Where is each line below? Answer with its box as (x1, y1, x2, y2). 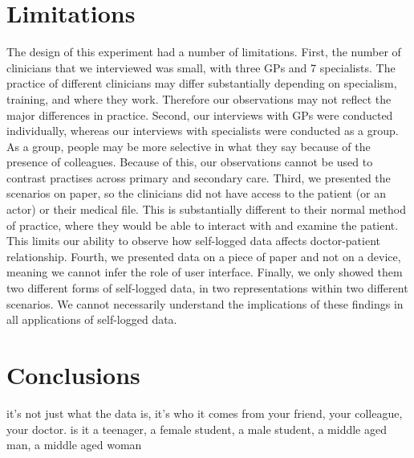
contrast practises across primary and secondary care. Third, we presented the (6, 169, 391, 186)
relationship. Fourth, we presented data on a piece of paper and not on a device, (6, 247, 401, 264)
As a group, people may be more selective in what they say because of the (6, 137, 371, 154)
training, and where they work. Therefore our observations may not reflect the (6, 90, 392, 107)
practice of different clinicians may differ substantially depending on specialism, (6, 75, 397, 92)
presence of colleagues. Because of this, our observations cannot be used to (6, 153, 373, 170)
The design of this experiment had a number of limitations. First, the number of (6, 43, 401, 60)
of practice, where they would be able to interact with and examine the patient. (6, 216, 399, 233)
